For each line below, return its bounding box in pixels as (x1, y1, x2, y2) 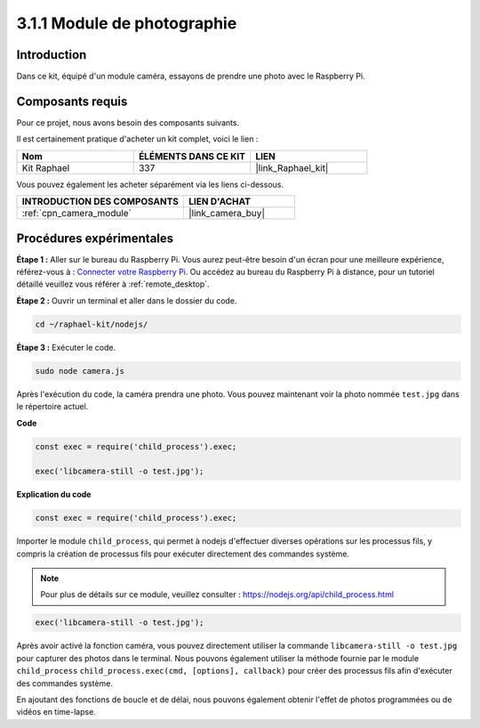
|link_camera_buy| (188, 207, 266, 220)
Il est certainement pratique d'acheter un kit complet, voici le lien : (16, 133, 259, 144)
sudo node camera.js (35, 366, 124, 376)
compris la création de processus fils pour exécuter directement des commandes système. (16, 548, 350, 559)
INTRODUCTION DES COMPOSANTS (21, 196, 180, 208)
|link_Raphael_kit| (255, 161, 329, 174)
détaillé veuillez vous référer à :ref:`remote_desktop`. (16, 279, 210, 289)
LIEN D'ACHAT (188, 196, 251, 208)
